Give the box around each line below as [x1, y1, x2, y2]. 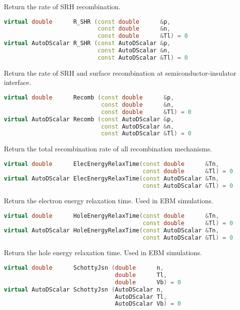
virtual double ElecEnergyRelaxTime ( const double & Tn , [4, 160, 219, 167]
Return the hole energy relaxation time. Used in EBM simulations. [4, 247, 202, 258]
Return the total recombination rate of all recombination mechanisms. [4, 144, 212, 154]
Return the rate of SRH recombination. [4, 1, 121, 11]
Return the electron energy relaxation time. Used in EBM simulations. [4, 196, 213, 206]
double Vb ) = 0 [115, 278, 181, 286]
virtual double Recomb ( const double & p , [4, 94, 174, 101]
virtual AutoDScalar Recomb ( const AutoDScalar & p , [4, 115, 174, 123]
